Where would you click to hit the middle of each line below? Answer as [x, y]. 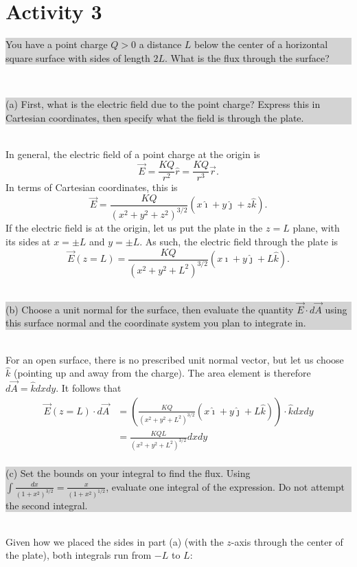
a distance [160, 44]
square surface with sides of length [78, 57]
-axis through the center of [287, 541]
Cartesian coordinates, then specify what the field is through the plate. [155, 117]
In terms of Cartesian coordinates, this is [92, 187]
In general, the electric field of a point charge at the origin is [133, 154]
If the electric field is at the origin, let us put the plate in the [134, 228]
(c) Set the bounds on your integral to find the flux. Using [128, 473]
